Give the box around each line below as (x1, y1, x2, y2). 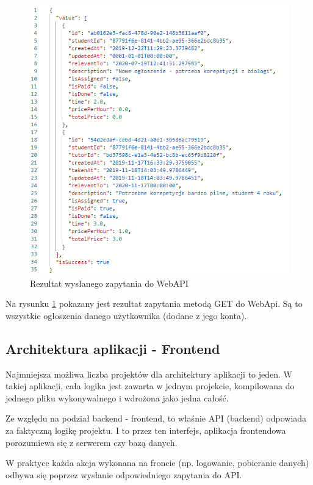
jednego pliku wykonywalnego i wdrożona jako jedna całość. (5, 391, 229, 404)
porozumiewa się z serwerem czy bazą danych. (5, 436, 178, 448)
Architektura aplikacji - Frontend (5, 339, 220, 357)
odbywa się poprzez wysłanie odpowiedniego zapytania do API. (5, 468, 242, 481)
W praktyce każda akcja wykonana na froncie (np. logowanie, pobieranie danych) (5, 456, 309, 469)
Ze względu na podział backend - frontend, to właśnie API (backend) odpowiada (5, 412, 307, 425)
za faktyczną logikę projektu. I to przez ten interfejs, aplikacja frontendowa (5, 423, 286, 436)
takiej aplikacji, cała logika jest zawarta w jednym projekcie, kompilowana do (5, 379, 295, 392)
